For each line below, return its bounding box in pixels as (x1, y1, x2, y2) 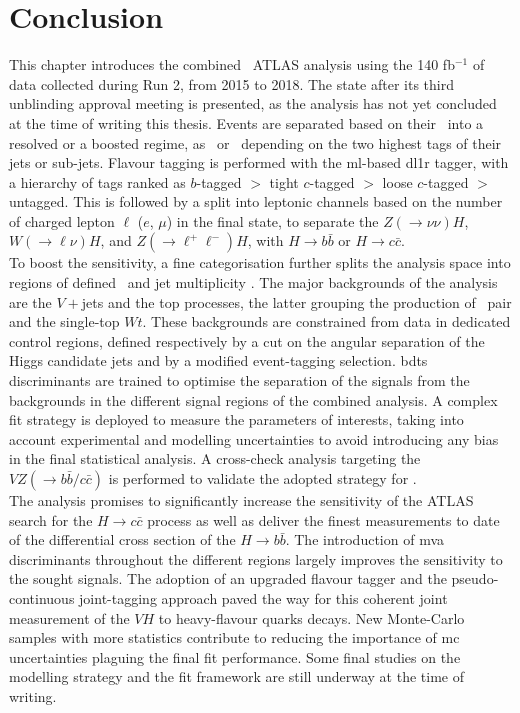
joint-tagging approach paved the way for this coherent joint (79, 587, 448, 608)
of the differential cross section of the (9, 529, 236, 550)
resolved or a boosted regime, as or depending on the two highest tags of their (9, 132, 502, 153)
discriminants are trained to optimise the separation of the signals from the (9, 370, 470, 391)
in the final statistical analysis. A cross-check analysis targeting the (9, 448, 421, 469)
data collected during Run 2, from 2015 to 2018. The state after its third (9, 73, 455, 94)
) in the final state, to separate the (166, 210, 379, 231)
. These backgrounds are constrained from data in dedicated (142, 311, 511, 332)
